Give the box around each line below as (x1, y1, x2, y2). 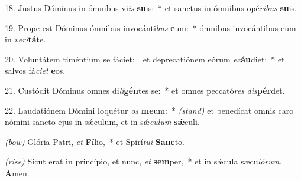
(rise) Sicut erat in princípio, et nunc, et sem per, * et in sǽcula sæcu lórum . (5, 155, 282, 167)
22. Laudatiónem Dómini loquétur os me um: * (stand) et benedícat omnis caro (5, 104, 294, 116)
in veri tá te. (5, 33, 46, 45)
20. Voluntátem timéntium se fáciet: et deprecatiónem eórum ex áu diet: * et (5, 52, 285, 65)
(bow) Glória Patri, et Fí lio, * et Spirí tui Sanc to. (5, 135, 185, 147)
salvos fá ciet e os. (5, 64, 66, 77)
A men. (5, 166, 30, 179)
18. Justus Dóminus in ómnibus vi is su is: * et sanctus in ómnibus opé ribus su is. (5, 2, 297, 14)
